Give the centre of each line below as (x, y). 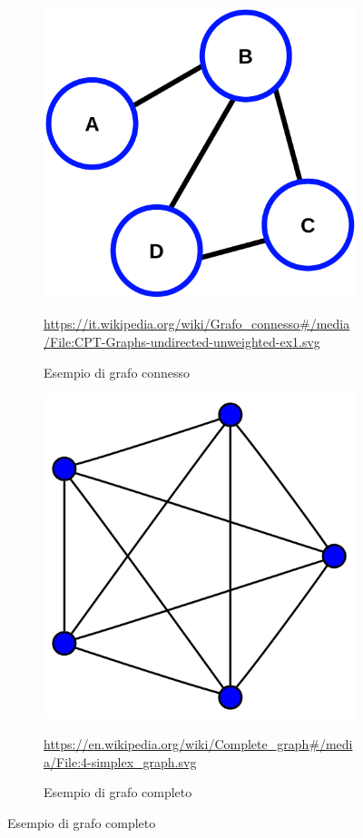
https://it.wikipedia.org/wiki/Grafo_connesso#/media (197, 324)
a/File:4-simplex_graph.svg (120, 761)
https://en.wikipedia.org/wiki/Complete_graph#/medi (198, 744)
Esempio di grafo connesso (117, 372)
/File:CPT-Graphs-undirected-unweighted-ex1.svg (182, 341)
